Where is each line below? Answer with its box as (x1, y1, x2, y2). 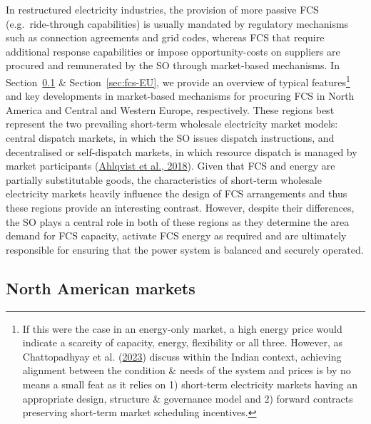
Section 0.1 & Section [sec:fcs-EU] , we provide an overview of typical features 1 (6, 72, 350, 89)
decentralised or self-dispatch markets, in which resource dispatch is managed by (6, 144, 357, 159)
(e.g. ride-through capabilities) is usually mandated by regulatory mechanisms (6, 16, 349, 31)
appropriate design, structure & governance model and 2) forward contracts (22, 391, 353, 405)
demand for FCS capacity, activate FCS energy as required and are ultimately (6, 228, 347, 243)
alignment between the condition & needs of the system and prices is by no (22, 363, 351, 378)
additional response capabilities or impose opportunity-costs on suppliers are (6, 43, 340, 58)
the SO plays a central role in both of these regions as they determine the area (6, 214, 350, 229)
